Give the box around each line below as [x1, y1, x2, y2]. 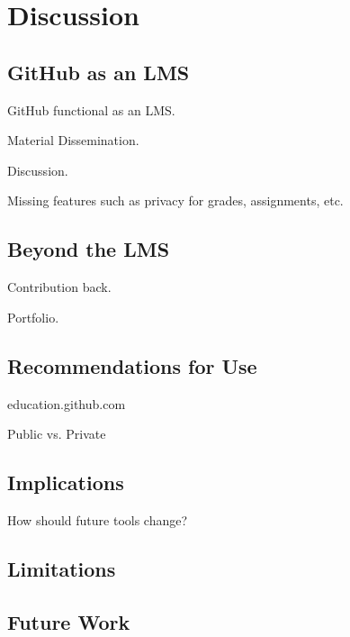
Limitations [7, 554, 116, 582]
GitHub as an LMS [7, 58, 190, 86]
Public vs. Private [7, 424, 106, 443]
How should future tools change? [7, 510, 188, 529]
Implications [7, 469, 124, 496]
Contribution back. [7, 278, 112, 296]
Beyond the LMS [7, 235, 170, 263]
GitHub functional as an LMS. [7, 100, 175, 119]
